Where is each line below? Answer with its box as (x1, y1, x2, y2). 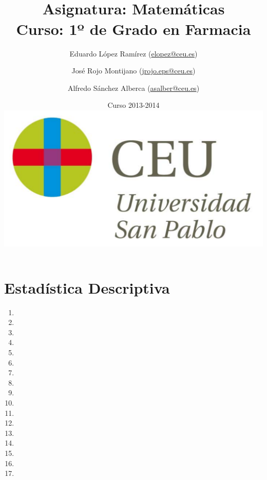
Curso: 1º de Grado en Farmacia (16, 18, 251, 39)
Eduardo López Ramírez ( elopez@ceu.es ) (69, 48, 198, 59)
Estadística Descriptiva (4, 277, 170, 298)
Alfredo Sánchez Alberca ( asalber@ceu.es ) (67, 82, 200, 93)
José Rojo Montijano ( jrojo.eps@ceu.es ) (71, 65, 196, 76)
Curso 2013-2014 (107, 100, 160, 110)
